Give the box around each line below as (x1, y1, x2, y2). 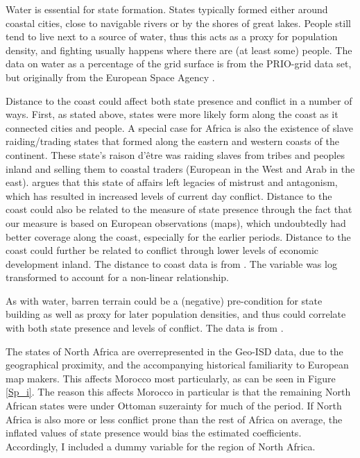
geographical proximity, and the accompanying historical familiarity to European (6, 357, 349, 372)
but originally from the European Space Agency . (6, 69, 215, 84)
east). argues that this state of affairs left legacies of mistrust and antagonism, (6, 175, 338, 189)
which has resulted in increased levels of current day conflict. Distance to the (6, 188, 332, 203)
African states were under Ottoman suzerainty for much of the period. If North (6, 398, 342, 413)
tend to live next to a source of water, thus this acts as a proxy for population (6, 29, 338, 44)
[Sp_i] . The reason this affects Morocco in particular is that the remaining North (6, 384, 351, 399)
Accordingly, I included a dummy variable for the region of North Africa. (6, 439, 316, 453)
